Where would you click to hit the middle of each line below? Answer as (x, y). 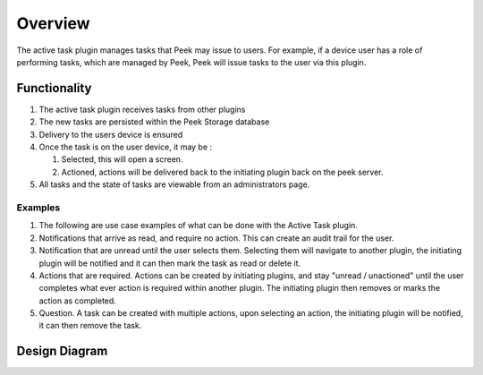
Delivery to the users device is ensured (111, 134)
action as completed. (77, 301)
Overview (53, 23)
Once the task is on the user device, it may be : (126, 147)
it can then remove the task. (90, 326)
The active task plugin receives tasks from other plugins (142, 109)
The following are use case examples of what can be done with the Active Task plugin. (198, 226)
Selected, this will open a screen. (122, 159)
